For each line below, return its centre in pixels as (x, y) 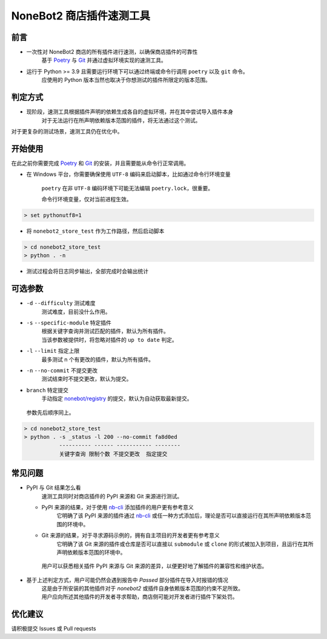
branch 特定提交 (48, 390)
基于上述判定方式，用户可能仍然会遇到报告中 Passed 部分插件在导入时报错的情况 (127, 580)
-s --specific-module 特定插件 (69, 323)
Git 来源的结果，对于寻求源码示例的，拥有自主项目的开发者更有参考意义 (131, 535)
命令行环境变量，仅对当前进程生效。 (87, 199)
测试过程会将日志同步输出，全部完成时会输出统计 (87, 271)
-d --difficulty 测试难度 (61, 303)
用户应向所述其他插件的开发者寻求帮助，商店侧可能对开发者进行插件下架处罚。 (140, 597)
